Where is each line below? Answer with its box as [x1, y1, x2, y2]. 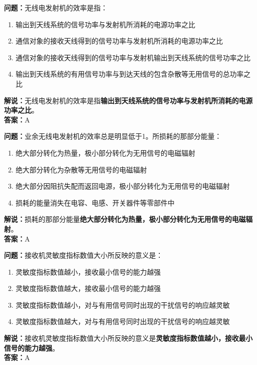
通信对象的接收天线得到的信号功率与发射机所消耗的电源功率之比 [15, 36, 223, 46]
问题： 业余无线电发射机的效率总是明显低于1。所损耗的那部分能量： [4, 131, 221, 141]
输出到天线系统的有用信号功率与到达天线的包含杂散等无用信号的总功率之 [15, 69, 251, 79]
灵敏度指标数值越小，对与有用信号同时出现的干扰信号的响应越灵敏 [15, 299, 230, 310]
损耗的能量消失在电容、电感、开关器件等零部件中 [15, 197, 175, 207]
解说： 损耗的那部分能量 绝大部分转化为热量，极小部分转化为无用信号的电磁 [4, 214, 246, 224]
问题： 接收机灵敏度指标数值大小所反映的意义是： [4, 250, 163, 260]
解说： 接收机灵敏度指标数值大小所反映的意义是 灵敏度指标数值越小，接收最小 [4, 333, 253, 343]
